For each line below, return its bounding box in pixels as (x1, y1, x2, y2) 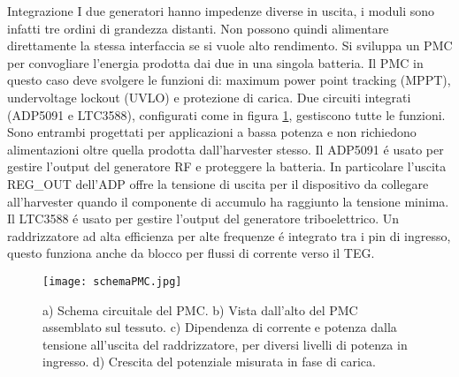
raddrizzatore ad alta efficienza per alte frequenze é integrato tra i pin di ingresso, (7, 226, 451, 245)
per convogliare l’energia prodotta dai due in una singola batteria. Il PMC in (7, 53, 424, 72)
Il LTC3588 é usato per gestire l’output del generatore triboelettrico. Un (7, 209, 400, 228)
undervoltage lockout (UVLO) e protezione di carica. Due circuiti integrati (7, 87, 411, 106)
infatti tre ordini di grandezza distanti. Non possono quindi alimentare (7, 19, 389, 37)
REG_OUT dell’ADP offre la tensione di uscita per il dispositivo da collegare (7, 174, 429, 192)
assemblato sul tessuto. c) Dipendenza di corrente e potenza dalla (42, 318, 397, 336)
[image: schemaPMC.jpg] (42, 275, 182, 288)
